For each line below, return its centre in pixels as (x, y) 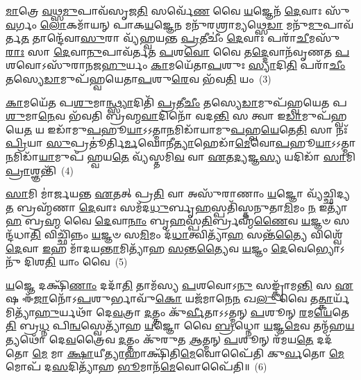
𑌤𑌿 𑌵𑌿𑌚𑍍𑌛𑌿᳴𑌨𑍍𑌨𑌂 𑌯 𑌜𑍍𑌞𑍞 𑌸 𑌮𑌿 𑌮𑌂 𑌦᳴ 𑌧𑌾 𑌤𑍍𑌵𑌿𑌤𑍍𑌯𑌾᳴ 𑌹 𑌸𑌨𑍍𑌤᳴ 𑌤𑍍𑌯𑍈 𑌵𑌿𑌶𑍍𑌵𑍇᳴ (186, 234)
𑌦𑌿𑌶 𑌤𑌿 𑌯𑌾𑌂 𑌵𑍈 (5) (76, 262)
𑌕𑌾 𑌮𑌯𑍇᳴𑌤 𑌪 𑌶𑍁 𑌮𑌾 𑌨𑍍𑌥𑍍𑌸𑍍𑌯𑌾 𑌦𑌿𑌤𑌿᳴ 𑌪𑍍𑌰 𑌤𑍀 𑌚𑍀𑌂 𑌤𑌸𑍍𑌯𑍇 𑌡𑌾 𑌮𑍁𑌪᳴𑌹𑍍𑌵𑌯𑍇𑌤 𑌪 (176, 102)
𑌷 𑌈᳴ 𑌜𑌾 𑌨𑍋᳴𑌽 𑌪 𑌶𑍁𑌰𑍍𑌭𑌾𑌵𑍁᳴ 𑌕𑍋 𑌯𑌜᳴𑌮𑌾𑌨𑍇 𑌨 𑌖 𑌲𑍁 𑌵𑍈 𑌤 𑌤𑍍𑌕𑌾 (169, 298)
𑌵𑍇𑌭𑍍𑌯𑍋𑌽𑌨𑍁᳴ (316, 248)
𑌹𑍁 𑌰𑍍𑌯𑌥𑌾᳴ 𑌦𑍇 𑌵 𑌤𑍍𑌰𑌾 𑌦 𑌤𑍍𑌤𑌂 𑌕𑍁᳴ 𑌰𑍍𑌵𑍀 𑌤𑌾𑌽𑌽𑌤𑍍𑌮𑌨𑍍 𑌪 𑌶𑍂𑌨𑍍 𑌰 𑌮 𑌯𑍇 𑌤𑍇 (192, 312)
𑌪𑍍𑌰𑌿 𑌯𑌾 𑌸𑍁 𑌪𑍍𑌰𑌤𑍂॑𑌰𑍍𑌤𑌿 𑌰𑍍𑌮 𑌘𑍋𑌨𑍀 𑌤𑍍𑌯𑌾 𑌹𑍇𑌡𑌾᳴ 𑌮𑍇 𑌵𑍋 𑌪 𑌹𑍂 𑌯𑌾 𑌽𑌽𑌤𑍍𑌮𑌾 (180, 143)
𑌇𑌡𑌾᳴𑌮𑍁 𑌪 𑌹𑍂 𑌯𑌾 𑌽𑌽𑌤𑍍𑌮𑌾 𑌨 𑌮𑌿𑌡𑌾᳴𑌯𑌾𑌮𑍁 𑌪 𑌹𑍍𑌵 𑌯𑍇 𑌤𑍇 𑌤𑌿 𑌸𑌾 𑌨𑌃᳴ (198, 129)
